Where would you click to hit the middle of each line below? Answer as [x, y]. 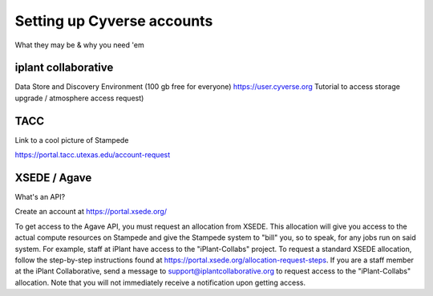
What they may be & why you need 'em [79, 45]
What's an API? [40, 197]
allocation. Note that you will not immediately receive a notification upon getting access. [160, 282]
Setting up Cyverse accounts [114, 21]
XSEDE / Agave [53, 178]
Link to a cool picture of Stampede [72, 140]
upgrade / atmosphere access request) [79, 98]
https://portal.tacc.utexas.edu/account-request [93, 155]
